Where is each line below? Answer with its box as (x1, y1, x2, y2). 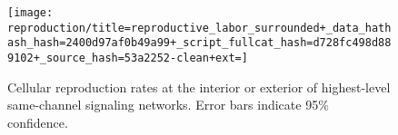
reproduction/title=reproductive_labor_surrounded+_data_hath (7, 21, 392, 34)
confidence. (7, 112, 68, 131)
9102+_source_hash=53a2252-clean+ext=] (7, 51, 248, 64)
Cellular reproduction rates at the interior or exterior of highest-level (7, 77, 391, 96)
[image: (7, 6, 54, 19)
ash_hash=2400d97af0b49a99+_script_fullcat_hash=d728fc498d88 (7, 36, 392, 50)
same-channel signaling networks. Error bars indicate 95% (7, 95, 329, 114)
